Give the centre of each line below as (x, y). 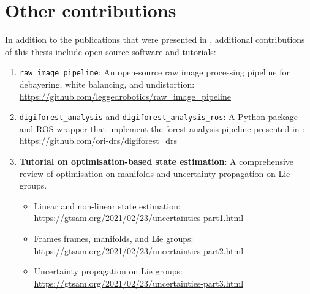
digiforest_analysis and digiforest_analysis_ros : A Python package (158, 117)
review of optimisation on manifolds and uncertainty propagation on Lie (155, 173)
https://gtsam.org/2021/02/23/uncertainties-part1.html (139, 218)
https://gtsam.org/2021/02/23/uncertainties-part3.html (139, 283)
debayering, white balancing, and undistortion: (107, 84)
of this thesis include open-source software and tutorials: (111, 51)
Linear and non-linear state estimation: (107, 205)
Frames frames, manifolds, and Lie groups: (114, 238)
